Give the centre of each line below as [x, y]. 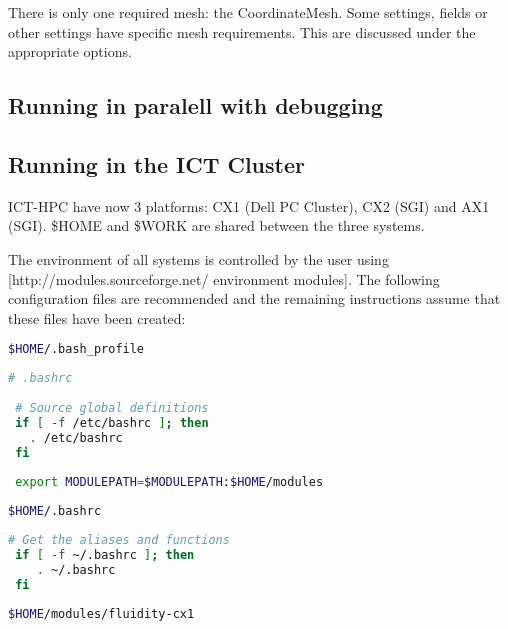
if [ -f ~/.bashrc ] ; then [105, 554]
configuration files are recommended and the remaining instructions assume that [254, 298]
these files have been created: [97, 317]
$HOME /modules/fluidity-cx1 [101, 613]
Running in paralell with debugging [195, 105]
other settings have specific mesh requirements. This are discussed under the [242, 31]
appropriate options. [70, 51]
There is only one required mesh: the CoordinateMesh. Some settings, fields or [248, 12]
